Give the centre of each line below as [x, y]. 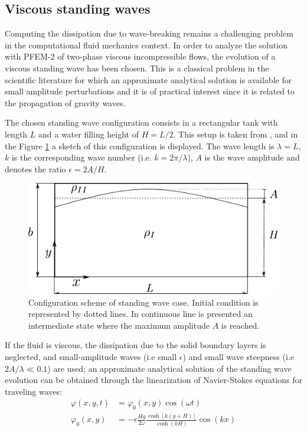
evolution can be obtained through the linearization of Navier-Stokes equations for [153, 380]
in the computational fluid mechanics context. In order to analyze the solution [146, 45]
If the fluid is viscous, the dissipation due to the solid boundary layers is [135, 345]
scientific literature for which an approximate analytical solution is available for [148, 79]
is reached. [240, 325]
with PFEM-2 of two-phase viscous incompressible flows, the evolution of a [140, 56]
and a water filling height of [89, 134]
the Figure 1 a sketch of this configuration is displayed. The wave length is [140, 145]
